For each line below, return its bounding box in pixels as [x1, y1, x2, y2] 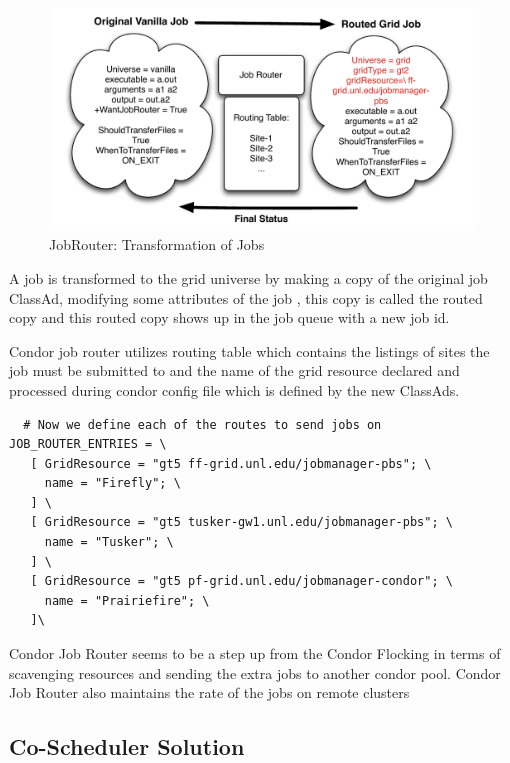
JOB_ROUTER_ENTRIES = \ [9, 437, 167, 452]
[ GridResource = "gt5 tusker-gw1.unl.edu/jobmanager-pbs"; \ [30, 515, 453, 530]
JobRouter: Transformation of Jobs [49, 234, 265, 255]
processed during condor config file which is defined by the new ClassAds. [9, 379, 460, 400]
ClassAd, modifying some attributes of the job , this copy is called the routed [9, 287, 483, 308]
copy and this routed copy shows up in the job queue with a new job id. [9, 307, 450, 328]
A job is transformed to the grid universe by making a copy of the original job [9, 267, 488, 288]
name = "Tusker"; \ [44, 535, 174, 550]
